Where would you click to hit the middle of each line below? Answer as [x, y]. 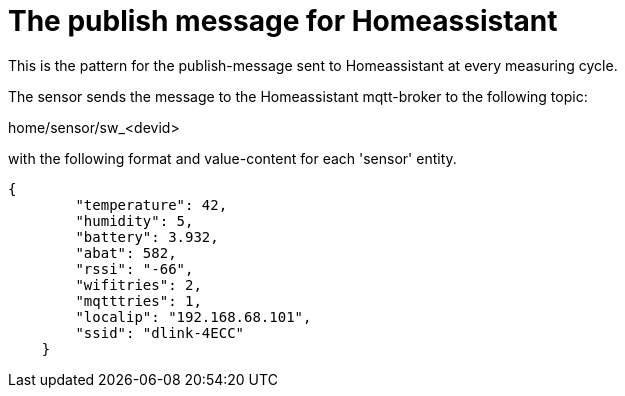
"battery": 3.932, [147, 236]
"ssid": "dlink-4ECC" [160, 332]
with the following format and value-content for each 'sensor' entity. [232, 158]
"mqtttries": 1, [138, 300]
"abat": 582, [126, 252]
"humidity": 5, [134, 220]
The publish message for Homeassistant [283, 21]
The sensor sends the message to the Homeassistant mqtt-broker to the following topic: [298, 96]
